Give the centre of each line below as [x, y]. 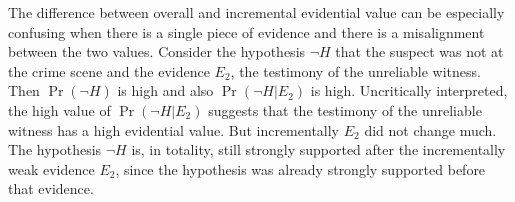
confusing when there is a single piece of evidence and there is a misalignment [246, 31]
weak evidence [51, 168]
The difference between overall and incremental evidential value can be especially [256, 12]
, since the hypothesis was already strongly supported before [300, 168]
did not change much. [430, 129]
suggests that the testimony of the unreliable [345, 109]
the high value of [59, 109]
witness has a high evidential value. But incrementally [174, 129]
